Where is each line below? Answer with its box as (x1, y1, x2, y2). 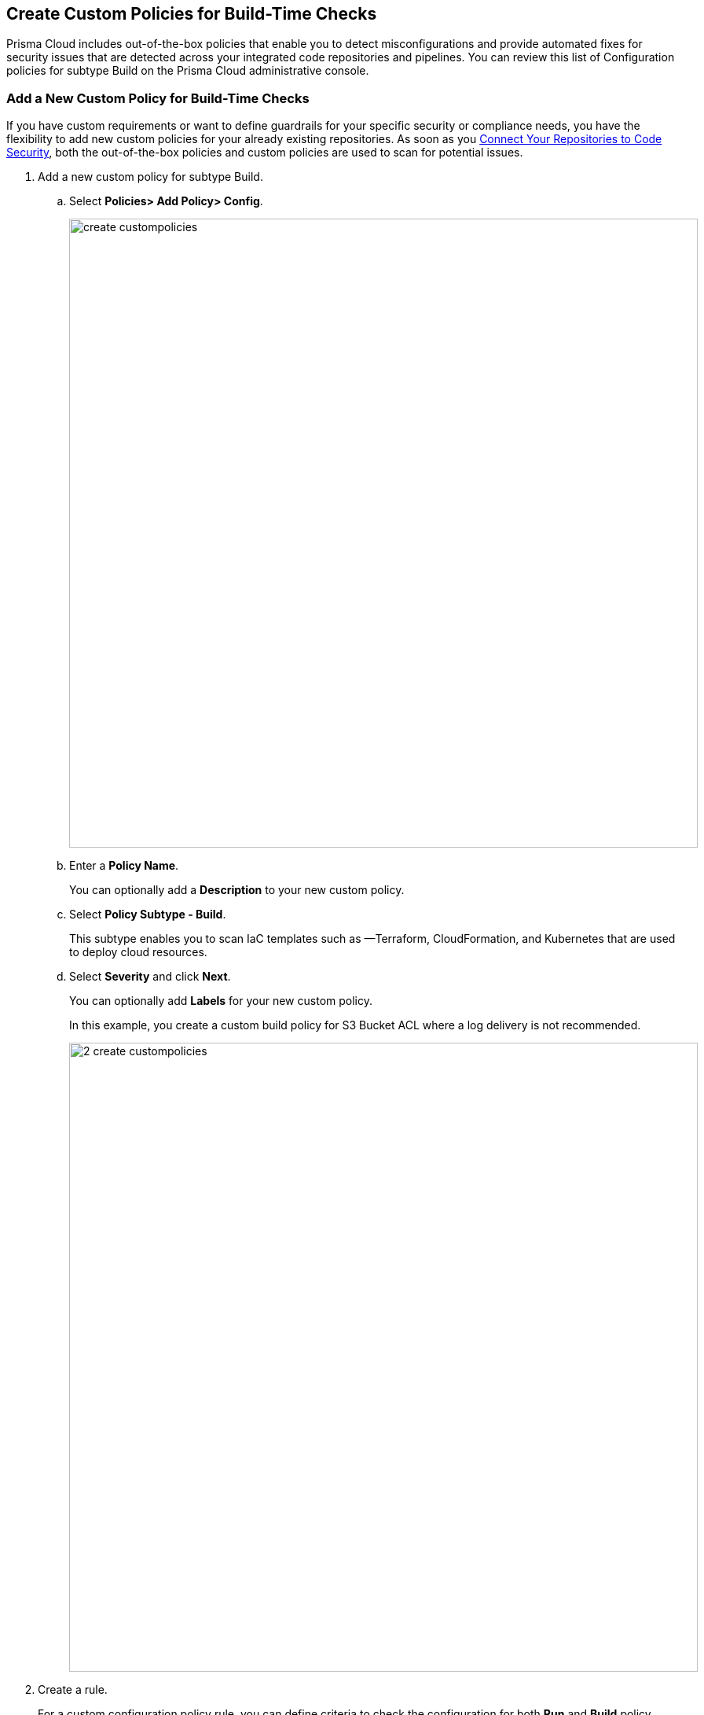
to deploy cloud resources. (69, 945, 207, 959)
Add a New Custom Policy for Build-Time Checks (6, 90, 310, 106)
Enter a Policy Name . (69, 859, 179, 873)
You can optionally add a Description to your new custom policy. (69, 883, 405, 897)
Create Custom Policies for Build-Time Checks (6, 4, 377, 24)
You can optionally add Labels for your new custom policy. (69, 994, 372, 1008)
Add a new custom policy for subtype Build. (38, 170, 263, 184)
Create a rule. (38, 1683, 108, 1697)
